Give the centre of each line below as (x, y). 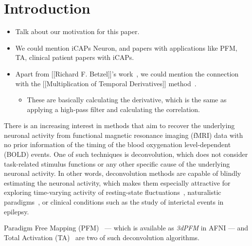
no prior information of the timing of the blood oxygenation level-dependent (117, 144)
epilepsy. (17, 211)
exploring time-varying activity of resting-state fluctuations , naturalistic (113, 192)
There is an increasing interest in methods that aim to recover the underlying (119, 125)
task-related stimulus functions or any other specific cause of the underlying (117, 163)
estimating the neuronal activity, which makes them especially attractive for (117, 182)
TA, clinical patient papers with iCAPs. (75, 57)
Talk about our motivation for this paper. (77, 31)
